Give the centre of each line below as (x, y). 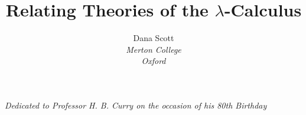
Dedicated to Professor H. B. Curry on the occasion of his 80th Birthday (136, 105)
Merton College (154, 49)
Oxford (154, 61)
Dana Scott (154, 38)
